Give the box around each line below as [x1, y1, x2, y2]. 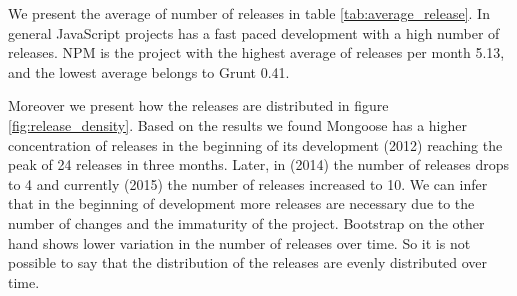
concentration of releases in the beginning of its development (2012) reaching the [8, 134, 503, 155]
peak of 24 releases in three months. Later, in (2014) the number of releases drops [8, 154, 509, 175]
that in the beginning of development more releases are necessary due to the [8, 193, 475, 214]
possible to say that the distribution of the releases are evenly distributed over [8, 252, 488, 273]
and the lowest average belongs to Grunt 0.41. [8, 61, 290, 82]
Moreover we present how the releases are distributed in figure [8, 95, 389, 116]
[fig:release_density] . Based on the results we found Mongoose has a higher [8, 114, 467, 135]
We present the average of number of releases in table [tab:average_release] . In [8, 3, 490, 23]
